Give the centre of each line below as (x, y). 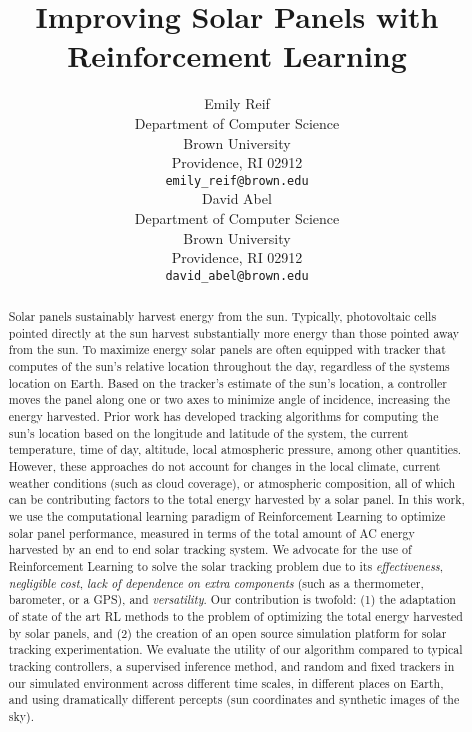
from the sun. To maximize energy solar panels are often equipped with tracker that (227, 349)
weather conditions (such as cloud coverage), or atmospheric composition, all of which (232, 482)
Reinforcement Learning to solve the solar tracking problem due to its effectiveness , (225, 566)
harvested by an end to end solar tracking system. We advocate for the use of (210, 549)
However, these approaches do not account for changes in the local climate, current (224, 466)
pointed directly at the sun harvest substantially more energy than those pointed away (234, 332)
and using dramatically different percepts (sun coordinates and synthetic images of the (234, 699)
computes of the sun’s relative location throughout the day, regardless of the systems (229, 366)
